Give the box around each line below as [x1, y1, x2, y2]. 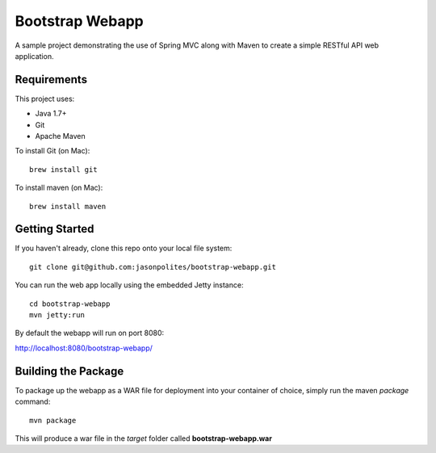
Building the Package [15, 364, 124, 378]
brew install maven [29, 202, 107, 211]
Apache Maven [35, 132, 86, 141]
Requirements [15, 73, 88, 86]
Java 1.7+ [35, 109, 67, 119]
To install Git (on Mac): [15, 146, 90, 156]
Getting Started [15, 222, 94, 236]
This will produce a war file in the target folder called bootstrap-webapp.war [15, 433, 272, 443]
